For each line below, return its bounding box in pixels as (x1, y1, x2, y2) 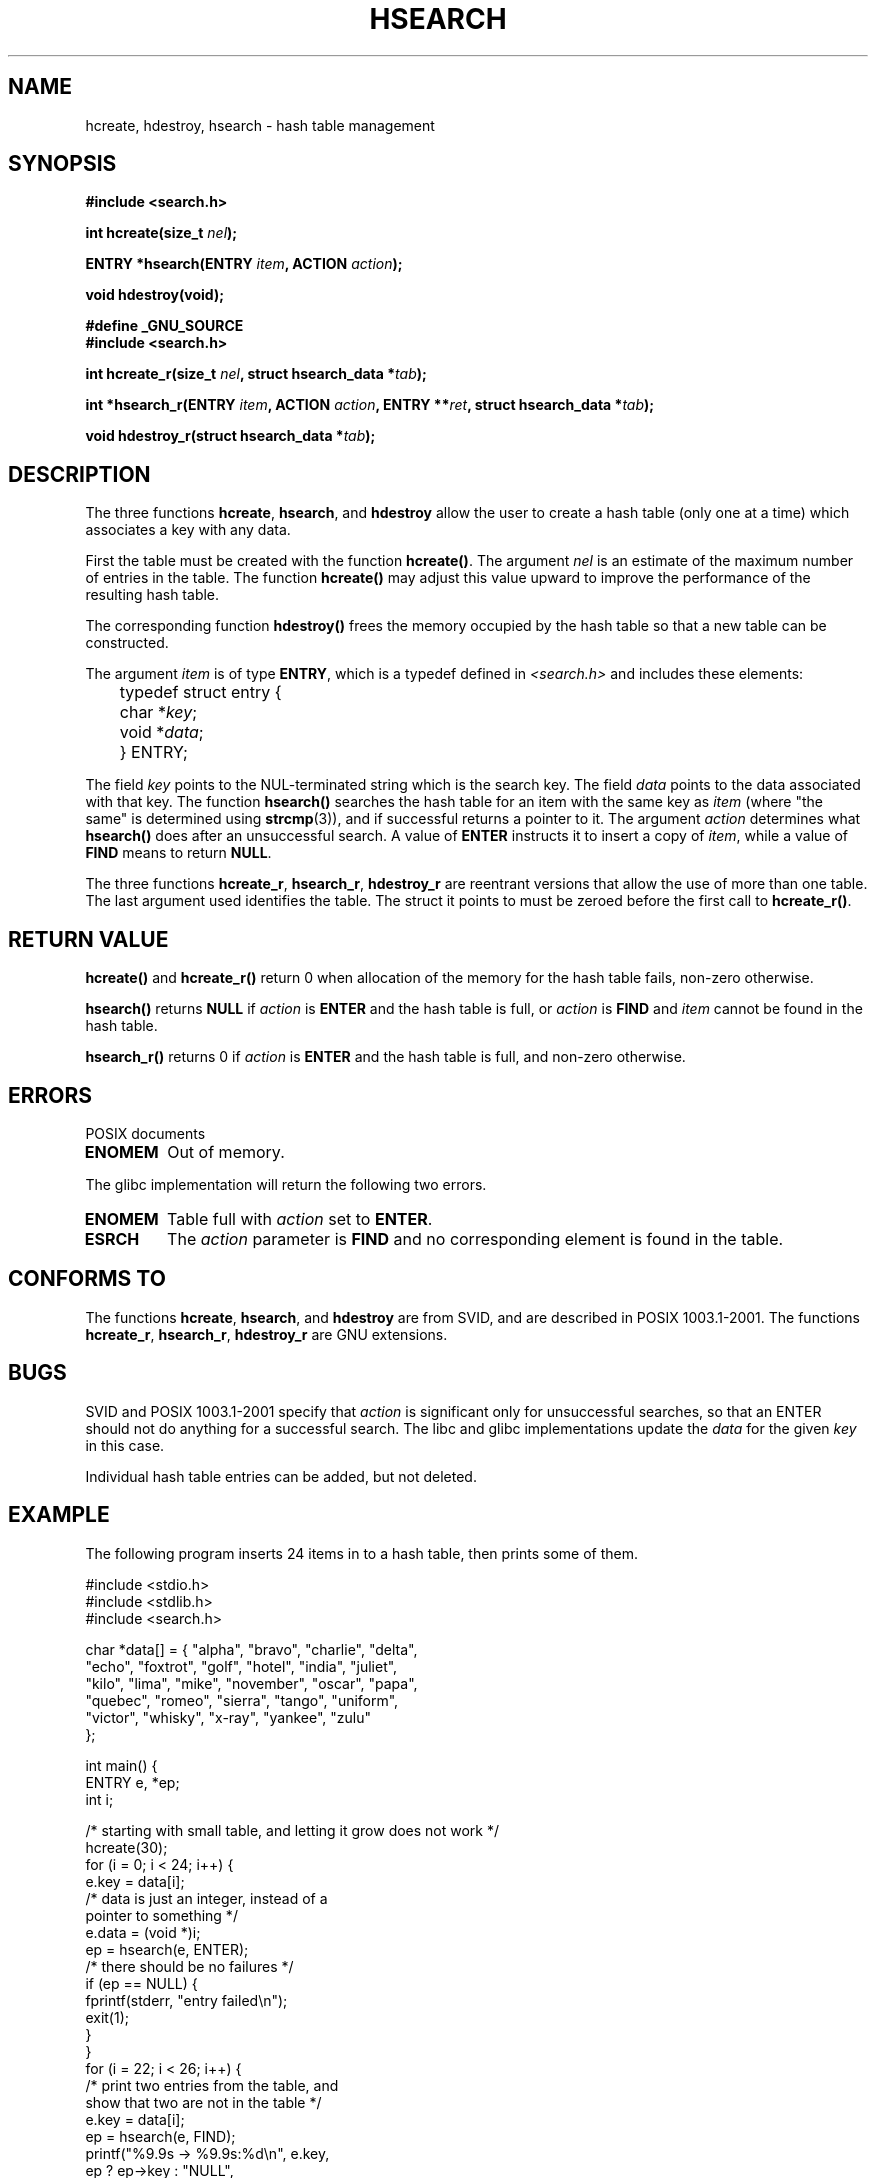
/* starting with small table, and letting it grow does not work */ (85, 1821, 500, 1839)
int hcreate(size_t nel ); (85, 224, 238, 242)
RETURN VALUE (8, 926, 169, 952)
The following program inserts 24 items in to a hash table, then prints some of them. (85, 1544, 638, 1562)
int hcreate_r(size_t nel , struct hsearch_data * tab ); (85, 365, 427, 383)
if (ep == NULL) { (85, 1974, 198, 1992)
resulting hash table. (85, 586, 220, 604)
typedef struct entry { (119, 682, 282, 703)
